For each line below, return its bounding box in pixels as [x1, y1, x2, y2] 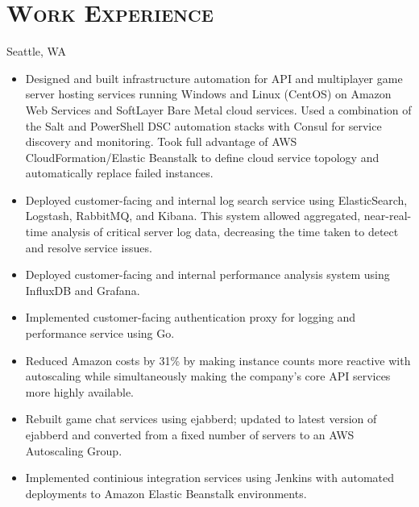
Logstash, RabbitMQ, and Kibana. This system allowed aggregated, [25, 207, 361, 224]
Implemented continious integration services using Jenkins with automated [25, 469, 395, 486]
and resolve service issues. [25, 239, 152, 256]
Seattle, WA [6, 43, 66, 60]
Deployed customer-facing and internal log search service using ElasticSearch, [25, 191, 408, 208]
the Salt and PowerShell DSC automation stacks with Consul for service [25, 117, 382, 134]
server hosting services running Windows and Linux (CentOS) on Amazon [25, 85, 392, 102]
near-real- [363, 207, 412, 224]
